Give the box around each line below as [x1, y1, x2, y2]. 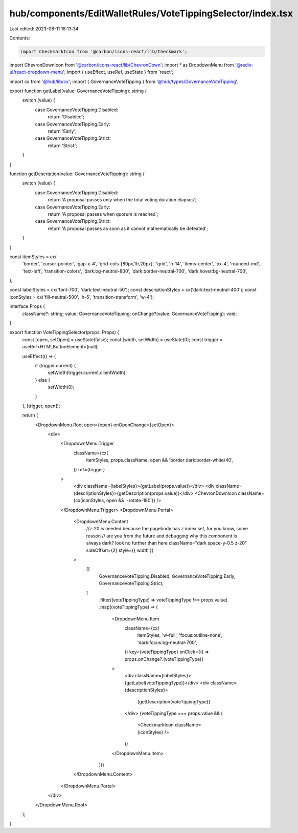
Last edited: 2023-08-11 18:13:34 [9, 26, 79, 32]
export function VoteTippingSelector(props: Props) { [9, 329, 120, 336]
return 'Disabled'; [48, 114, 84, 120]
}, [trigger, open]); [22, 403, 60, 409]
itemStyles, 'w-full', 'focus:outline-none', [137, 632, 223, 638]
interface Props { [9, 303, 45, 309]
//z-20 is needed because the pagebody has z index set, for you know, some [86, 526, 248, 532]
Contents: [9, 35, 30, 41]
